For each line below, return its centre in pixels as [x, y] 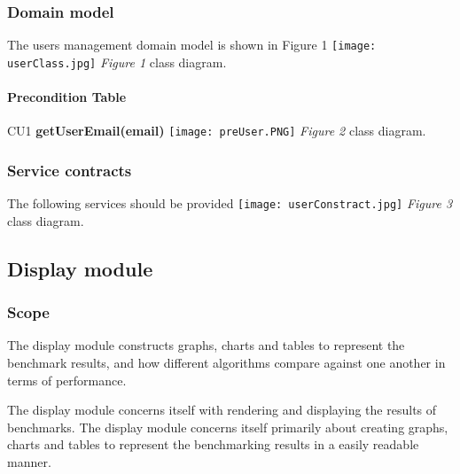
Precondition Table [67, 97]
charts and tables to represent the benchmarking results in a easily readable [213, 444]
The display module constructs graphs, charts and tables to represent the [206, 345]
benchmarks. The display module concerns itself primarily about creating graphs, [228, 427]
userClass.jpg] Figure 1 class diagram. [117, 62]
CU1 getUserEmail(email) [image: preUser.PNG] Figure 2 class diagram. [217, 131]
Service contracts [70, 170]
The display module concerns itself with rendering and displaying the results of [222, 410]
